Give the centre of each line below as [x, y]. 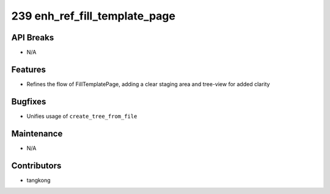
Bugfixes [29, 102]
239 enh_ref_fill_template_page [93, 16]
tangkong [38, 180]
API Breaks [33, 38]
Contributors [36, 166]
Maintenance [37, 133]
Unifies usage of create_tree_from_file [82, 116]
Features [28, 69]
